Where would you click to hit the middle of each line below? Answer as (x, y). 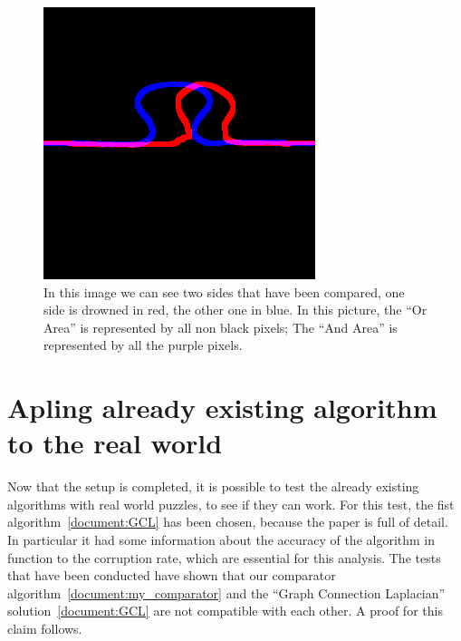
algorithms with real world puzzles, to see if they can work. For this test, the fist (231, 504)
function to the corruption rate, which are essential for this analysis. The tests (224, 557)
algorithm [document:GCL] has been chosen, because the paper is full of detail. (228, 522)
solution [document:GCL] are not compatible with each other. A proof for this (225, 611)
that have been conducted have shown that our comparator (172, 575)
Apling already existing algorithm (222, 408)
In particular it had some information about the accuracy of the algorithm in (221, 540)
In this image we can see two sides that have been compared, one (224, 291)
